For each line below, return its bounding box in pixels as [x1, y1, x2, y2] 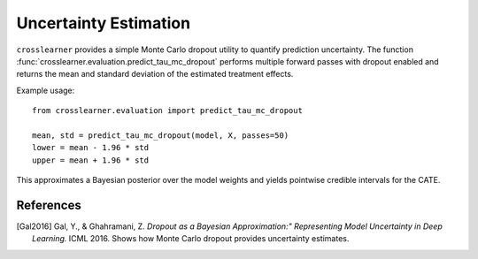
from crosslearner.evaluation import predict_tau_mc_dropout [32, 106, 303, 116]
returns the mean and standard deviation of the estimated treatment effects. [16, 69, 294, 80]
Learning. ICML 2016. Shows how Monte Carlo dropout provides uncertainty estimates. [32, 233, 350, 244]
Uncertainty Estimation [16, 13, 190, 33]
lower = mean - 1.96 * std [32, 142, 150, 153]
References [16, 197, 81, 212]
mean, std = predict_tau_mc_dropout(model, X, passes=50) [32, 130, 289, 141]
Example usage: [16, 85, 75, 95]
